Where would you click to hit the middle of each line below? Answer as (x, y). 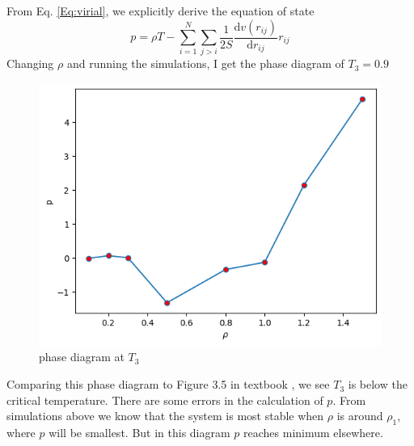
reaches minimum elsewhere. (313, 433)
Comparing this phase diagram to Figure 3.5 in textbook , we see (168, 384)
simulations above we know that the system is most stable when (165, 416)
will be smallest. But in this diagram (139, 433)
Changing (30, 63)
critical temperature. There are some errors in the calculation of (165, 400)
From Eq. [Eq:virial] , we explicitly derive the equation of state (161, 11)
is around (360, 416)
